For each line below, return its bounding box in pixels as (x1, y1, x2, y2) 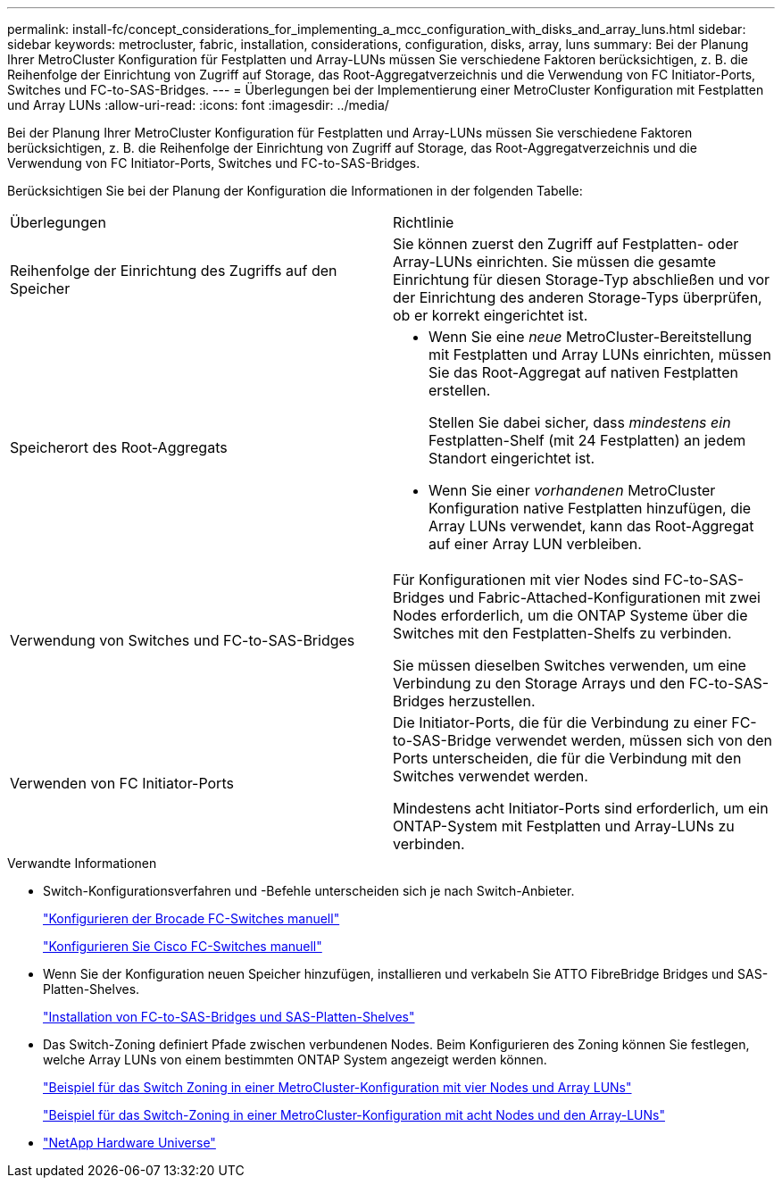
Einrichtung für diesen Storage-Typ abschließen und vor (393, 271, 770, 288)
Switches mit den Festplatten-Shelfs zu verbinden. (393, 624, 732, 642)
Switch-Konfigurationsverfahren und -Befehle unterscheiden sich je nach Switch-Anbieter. (43, 883, 575, 898)
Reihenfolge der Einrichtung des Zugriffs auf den (10, 262, 337, 280)
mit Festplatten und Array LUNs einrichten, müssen (428, 346, 771, 363)
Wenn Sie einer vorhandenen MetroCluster (428, 481, 716, 499)
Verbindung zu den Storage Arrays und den (393, 674, 686, 692)
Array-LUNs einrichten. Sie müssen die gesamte (393, 253, 717, 271)
